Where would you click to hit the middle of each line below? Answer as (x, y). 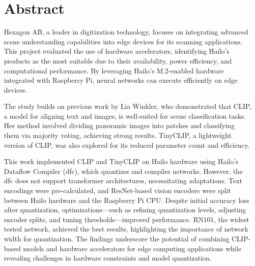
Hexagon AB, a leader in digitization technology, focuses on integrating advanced (126, 32)
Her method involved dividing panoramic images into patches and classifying (119, 125)
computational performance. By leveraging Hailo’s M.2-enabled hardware (114, 70)
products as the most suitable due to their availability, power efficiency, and (118, 60)
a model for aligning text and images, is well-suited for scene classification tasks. (125, 116)
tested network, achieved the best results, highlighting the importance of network (126, 229)
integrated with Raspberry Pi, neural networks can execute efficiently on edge (121, 80)
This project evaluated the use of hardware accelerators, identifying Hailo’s (117, 51)
